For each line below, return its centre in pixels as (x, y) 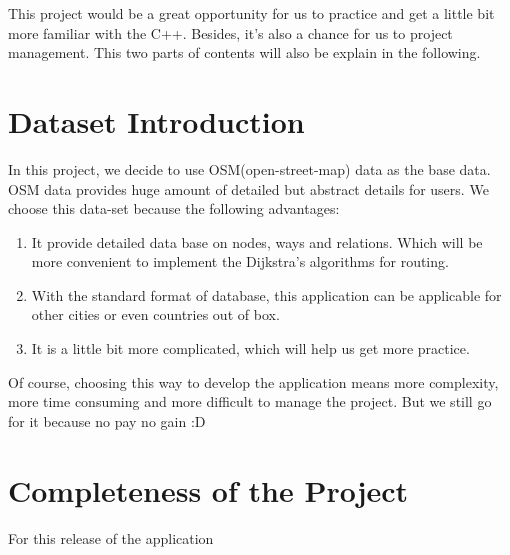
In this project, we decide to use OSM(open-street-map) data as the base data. (249, 168)
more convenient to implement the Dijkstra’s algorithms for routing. (240, 261)
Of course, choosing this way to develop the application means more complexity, (253, 381)
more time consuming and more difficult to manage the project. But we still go (250, 401)
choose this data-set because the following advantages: (174, 208)
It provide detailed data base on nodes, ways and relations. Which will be (257, 241)
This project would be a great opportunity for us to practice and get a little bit (251, 13)
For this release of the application (111, 537)
